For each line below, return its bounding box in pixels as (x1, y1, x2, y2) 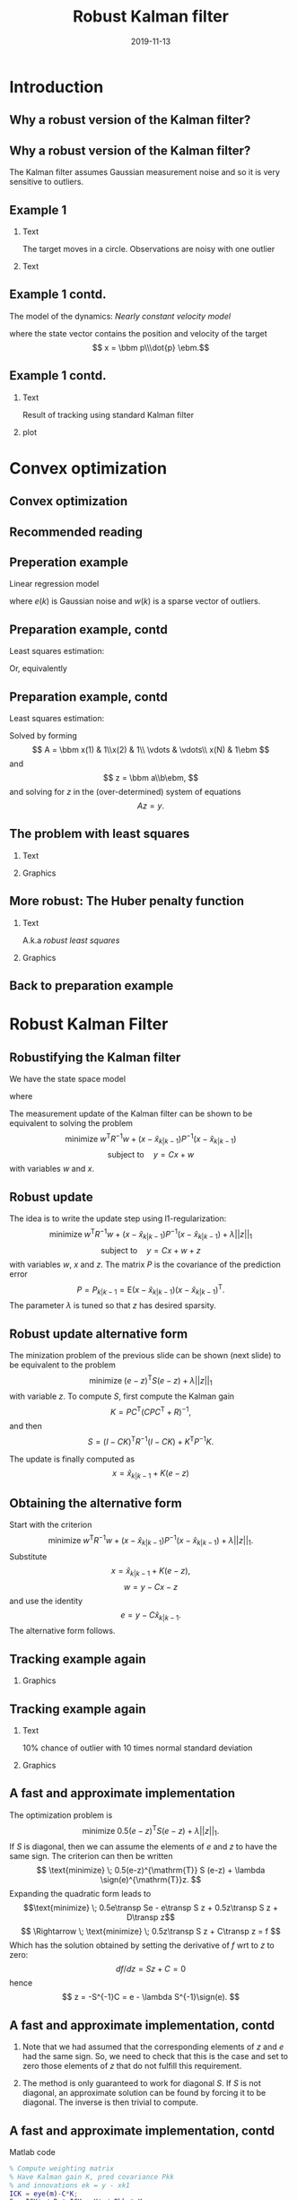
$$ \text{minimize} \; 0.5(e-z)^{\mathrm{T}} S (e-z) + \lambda (36, 1864, 266, 1876)
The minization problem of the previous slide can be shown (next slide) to (9, 1349, 281, 1360)
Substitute (9, 1550, 48, 1562)
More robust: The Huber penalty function (9, 894, 245, 909)
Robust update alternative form (9, 1326, 188, 1341)
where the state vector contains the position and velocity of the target (9, 327, 267, 338)
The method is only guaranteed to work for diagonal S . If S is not (22, 2078, 262, 2089)
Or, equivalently (9, 663, 67, 674)
